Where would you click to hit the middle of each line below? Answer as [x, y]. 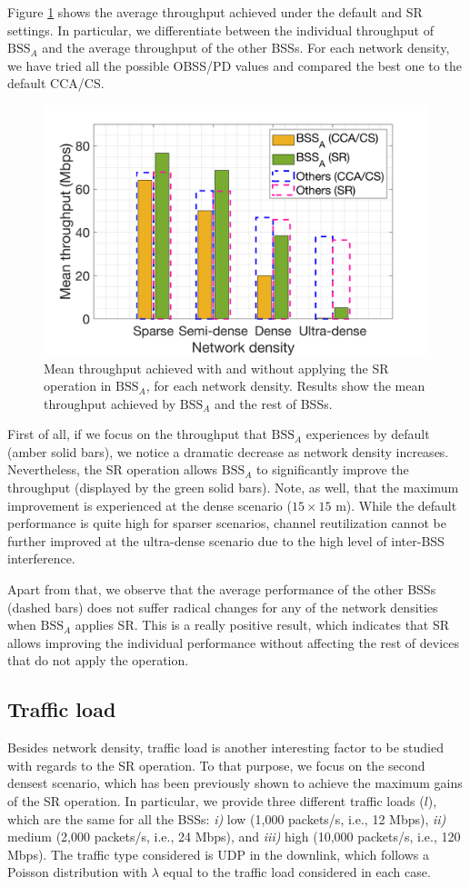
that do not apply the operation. [98, 660]
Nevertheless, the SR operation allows [113, 469]
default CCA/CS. [56, 83]
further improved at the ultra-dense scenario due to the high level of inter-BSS [226, 540]
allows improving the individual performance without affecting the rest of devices [234, 642]
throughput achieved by [110, 403]
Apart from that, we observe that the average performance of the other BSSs [222, 589]
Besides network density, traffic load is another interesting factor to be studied [225, 747]
